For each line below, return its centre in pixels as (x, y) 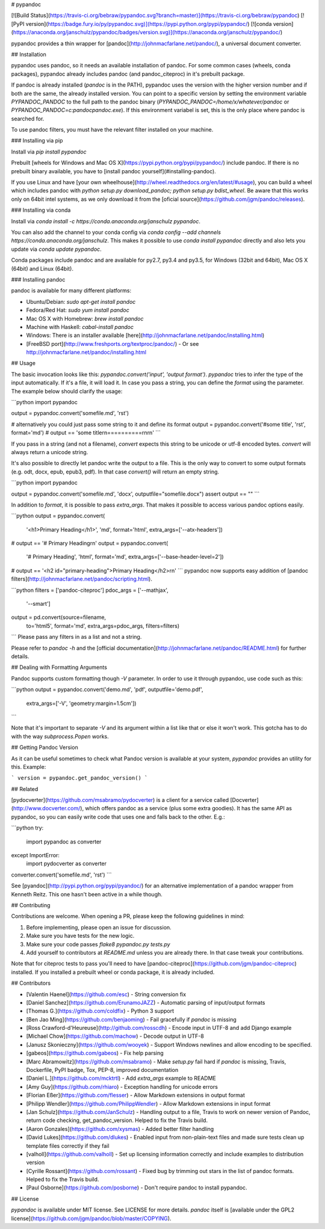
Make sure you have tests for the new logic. (80, 936)
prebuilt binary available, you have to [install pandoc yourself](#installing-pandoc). (113, 171)
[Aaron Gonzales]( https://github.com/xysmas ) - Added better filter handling (120, 1129)
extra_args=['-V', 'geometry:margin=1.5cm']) (81, 703)
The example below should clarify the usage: (67, 391)
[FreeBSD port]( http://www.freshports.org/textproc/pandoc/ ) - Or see (113, 343)
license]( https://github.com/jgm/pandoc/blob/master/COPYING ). (91, 1218)
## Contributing (31, 905)
